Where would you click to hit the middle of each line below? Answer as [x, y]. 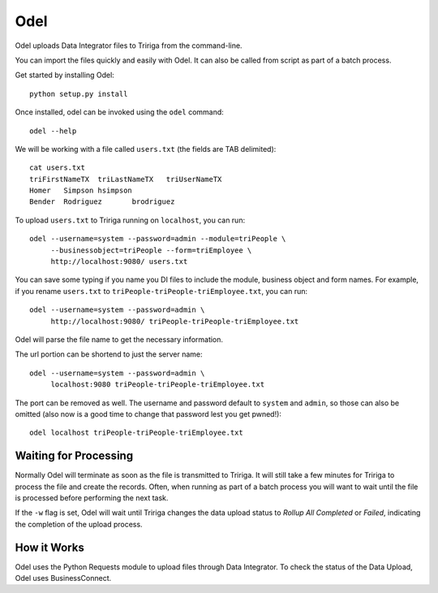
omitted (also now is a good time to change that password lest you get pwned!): [148, 413]
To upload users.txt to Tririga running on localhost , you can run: [130, 220]
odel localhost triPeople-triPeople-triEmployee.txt [136, 433]
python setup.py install [79, 94]
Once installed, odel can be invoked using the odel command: [120, 112]
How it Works [49, 547]
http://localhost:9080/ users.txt [119, 262]
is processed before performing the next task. [92, 498]
